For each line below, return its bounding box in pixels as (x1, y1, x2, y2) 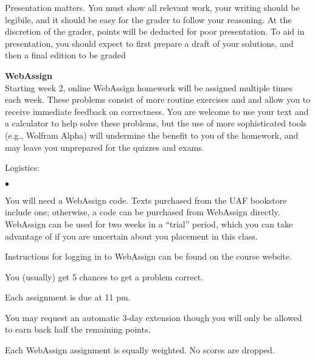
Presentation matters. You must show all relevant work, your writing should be (5, 1, 300, 13)
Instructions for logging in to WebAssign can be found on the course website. (5, 250, 292, 263)
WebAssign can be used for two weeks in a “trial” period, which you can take (5, 217, 293, 230)
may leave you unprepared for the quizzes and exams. (5, 140, 204, 153)
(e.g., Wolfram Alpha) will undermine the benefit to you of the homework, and (5, 128, 299, 141)
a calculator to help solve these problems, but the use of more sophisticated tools (5, 117, 307, 130)
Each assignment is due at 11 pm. (5, 291, 131, 303)
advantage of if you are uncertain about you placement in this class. (5, 229, 258, 242)
